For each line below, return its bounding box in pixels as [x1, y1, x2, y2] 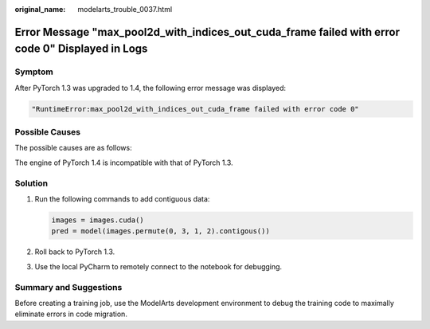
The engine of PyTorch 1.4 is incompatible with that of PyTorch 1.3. [14, 158, 234, 167]
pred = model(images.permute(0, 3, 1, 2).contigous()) [51, 227, 270, 236]
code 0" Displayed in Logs [14, 42, 148, 56]
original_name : [14, 5, 66, 14]
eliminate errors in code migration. [14, 309, 127, 319]
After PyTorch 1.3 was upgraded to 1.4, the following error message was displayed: [14, 83, 287, 92]
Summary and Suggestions [14, 281, 123, 292]
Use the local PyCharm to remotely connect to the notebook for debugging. [34, 261, 283, 271]
